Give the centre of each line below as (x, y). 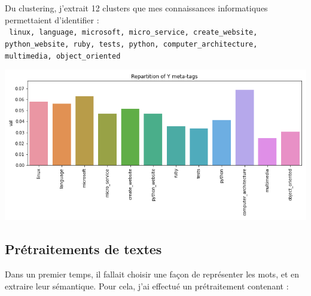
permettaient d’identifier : (52, 19)
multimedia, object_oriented (63, 56)
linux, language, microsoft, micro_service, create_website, (133, 33)
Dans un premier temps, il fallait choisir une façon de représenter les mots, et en (152, 274)
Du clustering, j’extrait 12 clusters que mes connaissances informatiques (136, 8)
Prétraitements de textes (83, 249)
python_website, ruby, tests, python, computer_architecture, (131, 44)
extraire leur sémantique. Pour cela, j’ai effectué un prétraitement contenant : (147, 286)
